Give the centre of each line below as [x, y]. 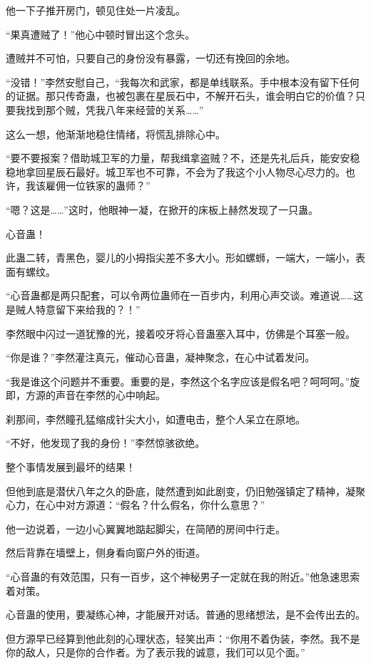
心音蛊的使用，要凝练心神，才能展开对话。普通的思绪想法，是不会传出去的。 [185, 614]
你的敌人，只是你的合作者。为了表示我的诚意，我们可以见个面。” [156, 652]
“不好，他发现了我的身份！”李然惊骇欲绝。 [106, 443]
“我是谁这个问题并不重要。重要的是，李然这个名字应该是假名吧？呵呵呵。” [178, 381]
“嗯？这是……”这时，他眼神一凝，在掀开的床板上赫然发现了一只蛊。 [162, 209]
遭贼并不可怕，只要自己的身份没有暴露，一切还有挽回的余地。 [151, 58]
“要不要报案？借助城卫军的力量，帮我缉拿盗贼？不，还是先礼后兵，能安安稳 [183, 158]
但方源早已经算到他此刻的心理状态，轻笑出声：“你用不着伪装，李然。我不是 [183, 638]
